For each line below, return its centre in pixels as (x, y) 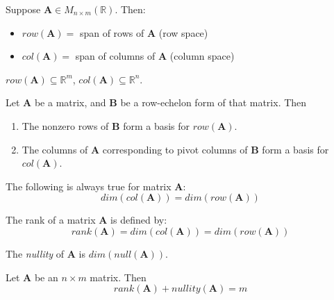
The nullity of (35, 253)
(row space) (183, 32)
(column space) (202, 56)
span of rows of (112, 32)
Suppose (23, 9)
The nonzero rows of (65, 125)
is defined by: (139, 220)
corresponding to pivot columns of (175, 149)
